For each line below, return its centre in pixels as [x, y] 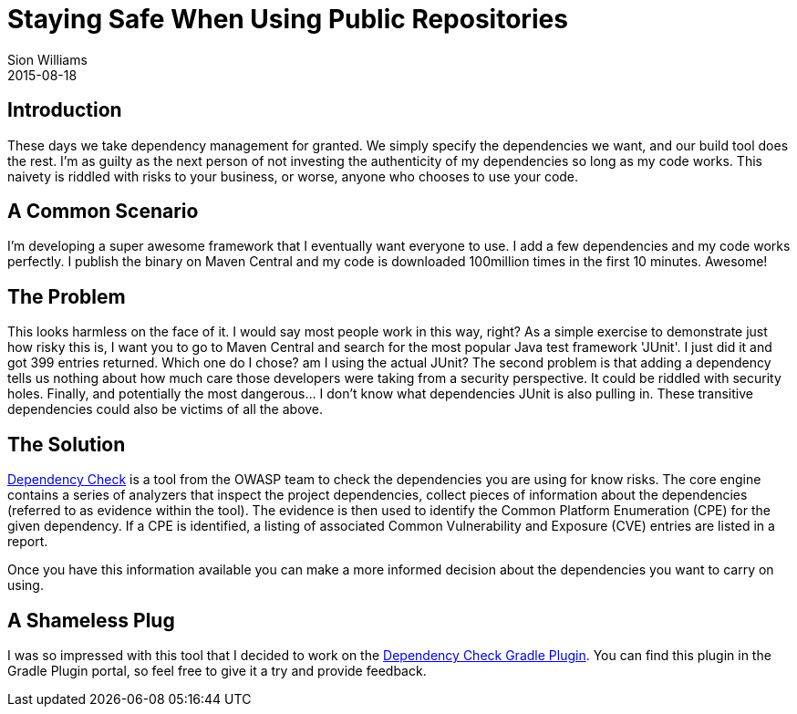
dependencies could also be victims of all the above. [166, 409]
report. [28, 542]
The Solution [67, 444]
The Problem [67, 296]
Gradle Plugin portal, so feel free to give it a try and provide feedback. [217, 670]
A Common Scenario [103, 212]
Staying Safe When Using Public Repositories [288, 19]
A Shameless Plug [91, 620]
